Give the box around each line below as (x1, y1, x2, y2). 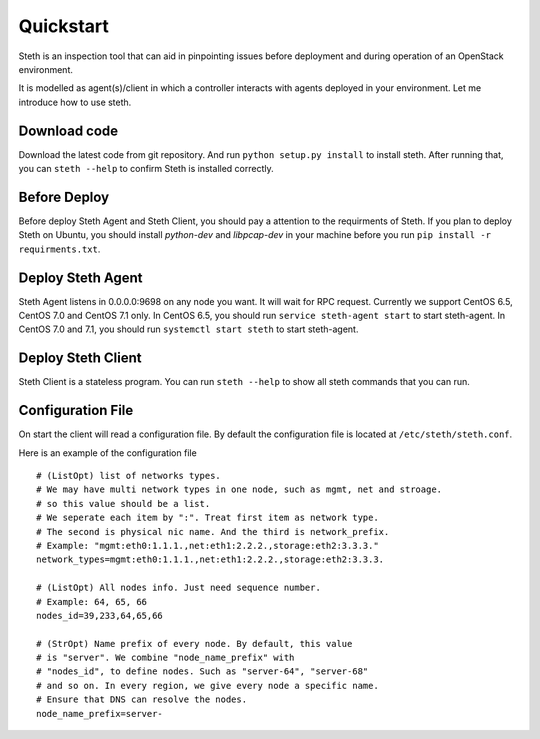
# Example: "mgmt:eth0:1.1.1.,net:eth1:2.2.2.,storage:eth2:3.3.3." (36, 540, 379, 551)
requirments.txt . (18, 243, 101, 255)
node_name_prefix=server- (36, 708, 164, 719)
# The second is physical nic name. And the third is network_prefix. (36, 526, 390, 537)
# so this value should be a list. (36, 498, 211, 509)
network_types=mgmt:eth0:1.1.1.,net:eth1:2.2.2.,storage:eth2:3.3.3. (36, 554, 385, 565)
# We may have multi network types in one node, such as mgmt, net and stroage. (36, 484, 443, 495)
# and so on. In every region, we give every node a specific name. (36, 680, 379, 691)
